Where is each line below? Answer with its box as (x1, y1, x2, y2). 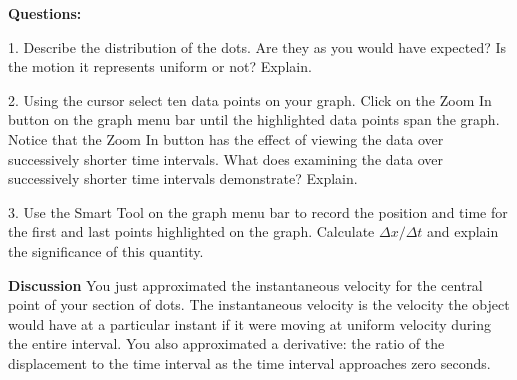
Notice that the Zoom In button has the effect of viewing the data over (8, 128, 444, 149)
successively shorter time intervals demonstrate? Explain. (8, 168, 358, 189)
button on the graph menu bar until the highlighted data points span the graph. (8, 109, 500, 130)
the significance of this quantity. (8, 240, 204, 261)
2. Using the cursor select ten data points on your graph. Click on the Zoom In (8, 89, 492, 110)
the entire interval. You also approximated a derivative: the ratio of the (8, 333, 445, 354)
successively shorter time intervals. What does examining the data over (8, 148, 443, 169)
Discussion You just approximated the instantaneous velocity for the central (8, 274, 483, 295)
